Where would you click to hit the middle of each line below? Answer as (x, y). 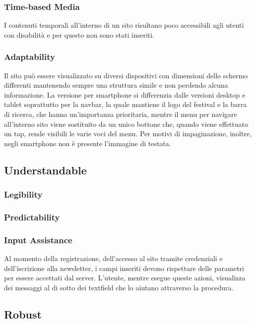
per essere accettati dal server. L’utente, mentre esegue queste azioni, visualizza (125, 278)
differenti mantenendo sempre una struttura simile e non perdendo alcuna (116, 85)
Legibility (23, 194)
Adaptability (30, 57)
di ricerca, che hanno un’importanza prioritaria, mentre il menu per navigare (121, 114)
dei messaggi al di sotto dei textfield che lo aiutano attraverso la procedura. (119, 287)
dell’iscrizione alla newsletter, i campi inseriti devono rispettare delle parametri (124, 268)
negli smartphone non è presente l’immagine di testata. (88, 143)
